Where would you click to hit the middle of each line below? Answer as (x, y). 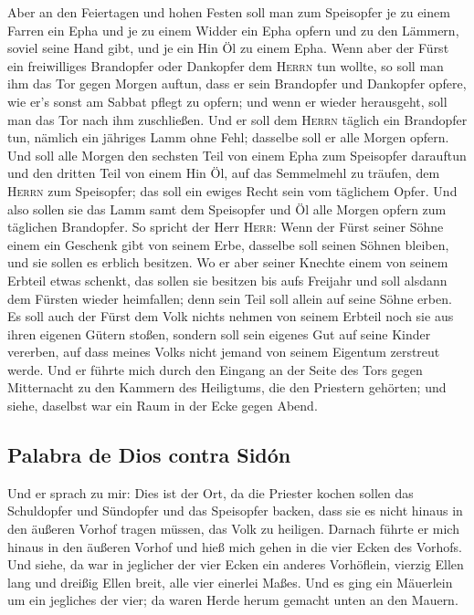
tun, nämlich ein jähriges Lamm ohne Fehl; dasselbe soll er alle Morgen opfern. (228, 137)
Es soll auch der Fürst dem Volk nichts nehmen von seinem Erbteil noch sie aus (231, 316)
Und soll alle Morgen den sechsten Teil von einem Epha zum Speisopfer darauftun (237, 155)
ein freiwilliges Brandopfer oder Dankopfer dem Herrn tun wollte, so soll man (226, 65)
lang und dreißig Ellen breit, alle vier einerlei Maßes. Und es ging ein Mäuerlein (230, 582)
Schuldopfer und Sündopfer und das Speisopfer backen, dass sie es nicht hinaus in (235, 511)
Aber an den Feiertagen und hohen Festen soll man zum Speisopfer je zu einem (229, 12)
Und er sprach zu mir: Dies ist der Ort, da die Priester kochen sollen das (211, 492)
